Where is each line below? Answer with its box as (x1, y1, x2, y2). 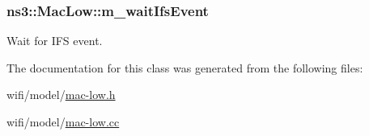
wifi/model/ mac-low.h (6, 86, 116, 103)
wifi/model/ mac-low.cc (6, 113, 120, 130)
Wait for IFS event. (6, 32, 103, 49)
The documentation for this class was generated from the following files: (6, 59, 363, 76)
